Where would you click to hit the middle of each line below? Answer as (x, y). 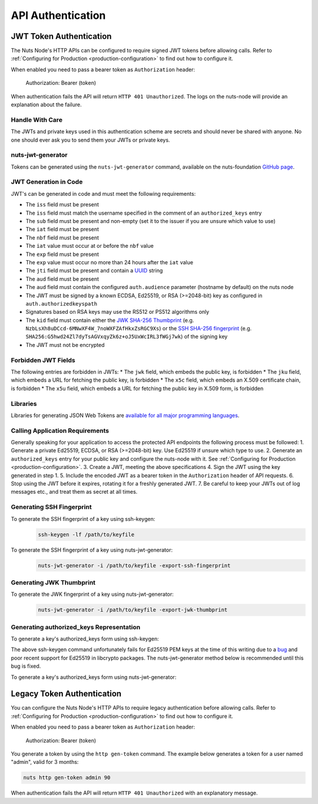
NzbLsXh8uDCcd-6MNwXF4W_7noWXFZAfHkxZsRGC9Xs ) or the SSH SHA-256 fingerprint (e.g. (139, 329)
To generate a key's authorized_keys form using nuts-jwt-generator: (94, 677)
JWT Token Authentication (61, 36)
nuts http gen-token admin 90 (67, 778)
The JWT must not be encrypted (65, 344)
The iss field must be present (62, 205)
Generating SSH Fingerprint (51, 507)
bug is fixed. (26, 666)
